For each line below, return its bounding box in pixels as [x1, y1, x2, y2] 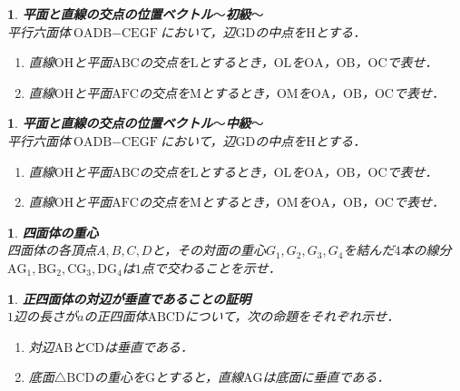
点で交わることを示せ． [141, 258, 281, 277]
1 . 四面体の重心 [7, 222, 99, 241]
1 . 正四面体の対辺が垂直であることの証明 [7, 288, 251, 308]
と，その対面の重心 [152, 240, 266, 259]
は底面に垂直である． [262, 367, 390, 386]
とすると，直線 [155, 367, 244, 386]
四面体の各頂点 [7, 240, 96, 259]
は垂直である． [104, 337, 193, 356]
